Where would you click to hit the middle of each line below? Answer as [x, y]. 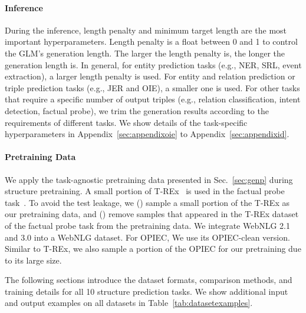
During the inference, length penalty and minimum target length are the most [146, 30]
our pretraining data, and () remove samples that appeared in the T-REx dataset [152, 214]
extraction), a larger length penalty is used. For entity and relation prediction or [150, 76]
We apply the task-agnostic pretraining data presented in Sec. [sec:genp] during [149, 179]
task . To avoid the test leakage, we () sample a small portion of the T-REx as [147, 202]
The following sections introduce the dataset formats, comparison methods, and [149, 280]
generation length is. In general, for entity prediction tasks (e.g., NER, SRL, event [153, 64]
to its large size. [33, 260]
